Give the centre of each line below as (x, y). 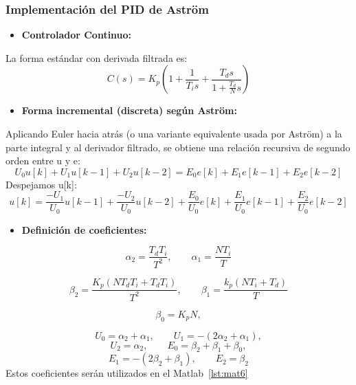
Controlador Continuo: (77, 35)
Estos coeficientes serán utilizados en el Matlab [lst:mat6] (127, 373)
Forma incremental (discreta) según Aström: (129, 110)
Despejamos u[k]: (41, 184)
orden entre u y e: (43, 161)
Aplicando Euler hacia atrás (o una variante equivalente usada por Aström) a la (174, 133)
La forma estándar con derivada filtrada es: (97, 57)
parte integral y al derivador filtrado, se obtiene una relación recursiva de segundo (178, 147)
